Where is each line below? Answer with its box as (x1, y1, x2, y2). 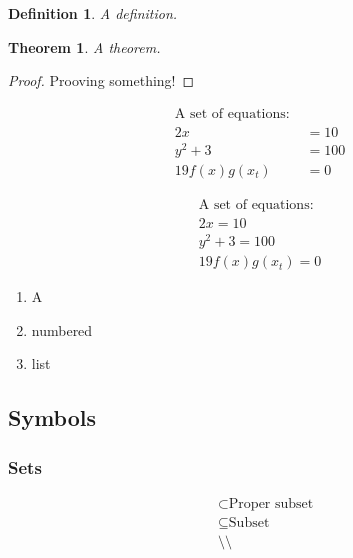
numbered (31, 319, 93, 340)
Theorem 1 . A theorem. (8, 36, 161, 57)
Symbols (8, 402, 97, 433)
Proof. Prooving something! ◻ (8, 70, 195, 91)
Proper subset (228, 496, 314, 511)
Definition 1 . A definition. (8, 3, 178, 23)
